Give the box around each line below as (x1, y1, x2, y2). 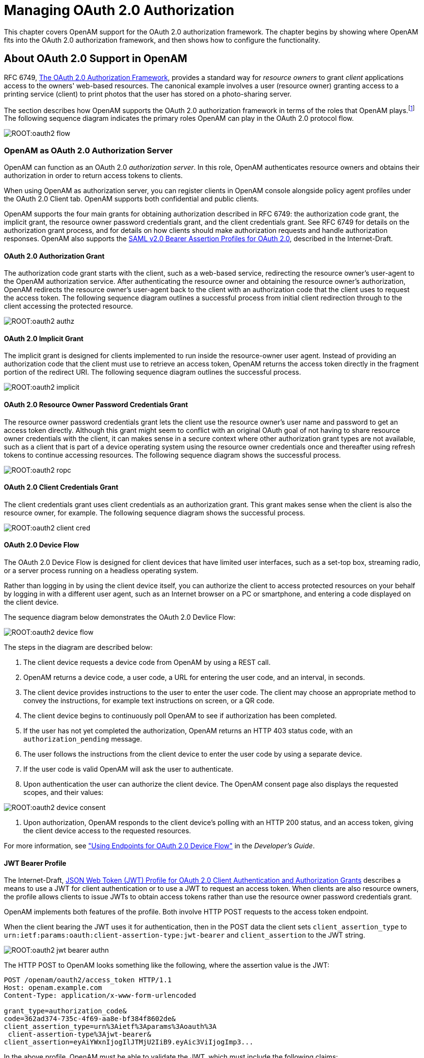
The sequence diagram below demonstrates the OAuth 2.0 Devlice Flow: (4, 613, 236, 622)
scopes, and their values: (23, 788, 104, 797)
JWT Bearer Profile (4, 859, 66, 867)
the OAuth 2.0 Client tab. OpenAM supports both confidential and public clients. (4, 195, 259, 203)
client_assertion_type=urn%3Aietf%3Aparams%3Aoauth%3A (4, 1023, 217, 1031)
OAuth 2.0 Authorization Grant (4, 251, 105, 260)
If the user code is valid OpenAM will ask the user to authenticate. (23, 765, 233, 774)
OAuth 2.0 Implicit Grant (4, 334, 83, 343)
